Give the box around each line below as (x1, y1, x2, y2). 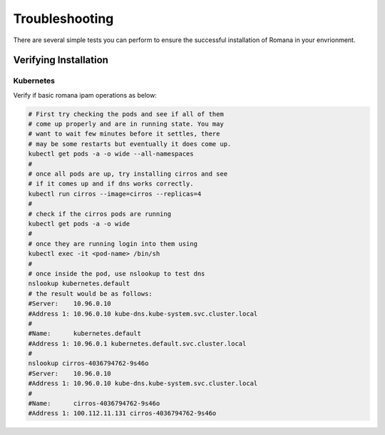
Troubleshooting (13, 11, 114, 26)
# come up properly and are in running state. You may (28, 120, 224, 128)
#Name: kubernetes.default (28, 329, 142, 338)
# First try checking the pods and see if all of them (28, 110, 224, 118)
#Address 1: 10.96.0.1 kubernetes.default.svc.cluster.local (28, 339, 247, 347)
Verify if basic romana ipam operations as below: (13, 91, 157, 99)
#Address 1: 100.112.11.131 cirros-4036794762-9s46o (28, 409, 217, 417)
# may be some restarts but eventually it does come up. (28, 140, 232, 148)
